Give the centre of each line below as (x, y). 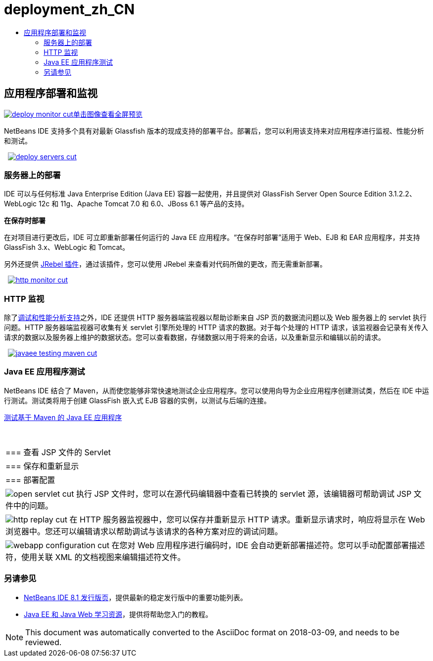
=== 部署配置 (30, 480)
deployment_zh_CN (70, 9)
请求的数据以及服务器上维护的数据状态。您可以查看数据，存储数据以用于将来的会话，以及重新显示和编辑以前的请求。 (194, 337)
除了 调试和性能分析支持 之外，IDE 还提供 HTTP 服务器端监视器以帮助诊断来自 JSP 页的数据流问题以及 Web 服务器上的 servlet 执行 (215, 318)
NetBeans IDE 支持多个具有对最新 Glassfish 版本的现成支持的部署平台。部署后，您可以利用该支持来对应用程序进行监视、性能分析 (214, 131)
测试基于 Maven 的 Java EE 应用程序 (63, 417)
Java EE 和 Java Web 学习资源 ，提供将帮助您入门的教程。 (118, 614)
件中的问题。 (29, 505)
